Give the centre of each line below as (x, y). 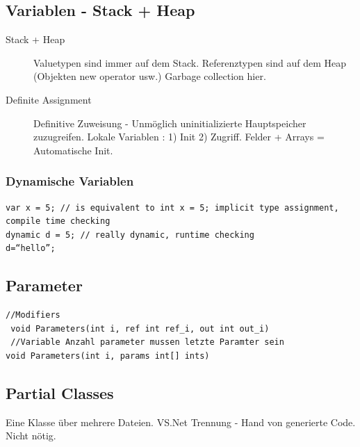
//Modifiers (33, 315)
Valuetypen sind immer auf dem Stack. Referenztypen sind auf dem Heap (190, 62)
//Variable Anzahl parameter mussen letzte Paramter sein (147, 342)
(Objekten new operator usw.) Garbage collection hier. (150, 76)
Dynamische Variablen (70, 181)
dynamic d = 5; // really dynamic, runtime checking (130, 235)
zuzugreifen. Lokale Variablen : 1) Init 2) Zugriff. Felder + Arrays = (179, 137)
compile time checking (58, 221)
